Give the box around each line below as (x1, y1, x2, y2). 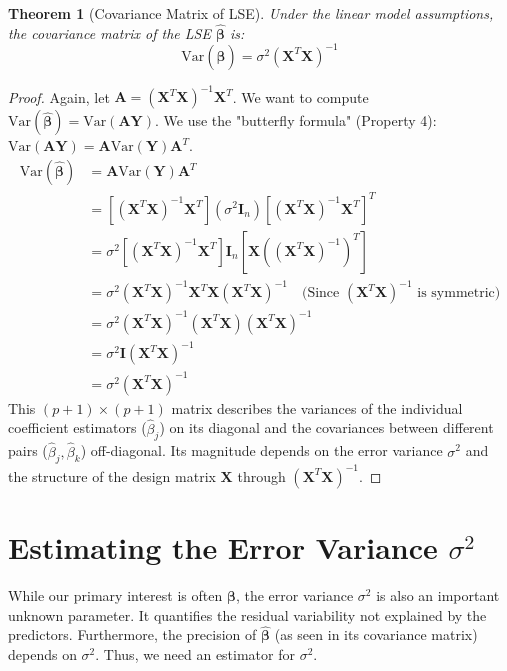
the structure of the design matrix (8, 465, 216, 486)
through (237, 465, 286, 486)
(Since (301, 286, 340, 301)
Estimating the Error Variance (8, 527, 438, 568)
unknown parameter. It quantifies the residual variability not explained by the (8, 604, 487, 625)
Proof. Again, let (8, 86, 110, 107)
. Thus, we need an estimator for (95, 643, 295, 664)
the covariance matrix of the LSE (8, 22, 211, 43)
